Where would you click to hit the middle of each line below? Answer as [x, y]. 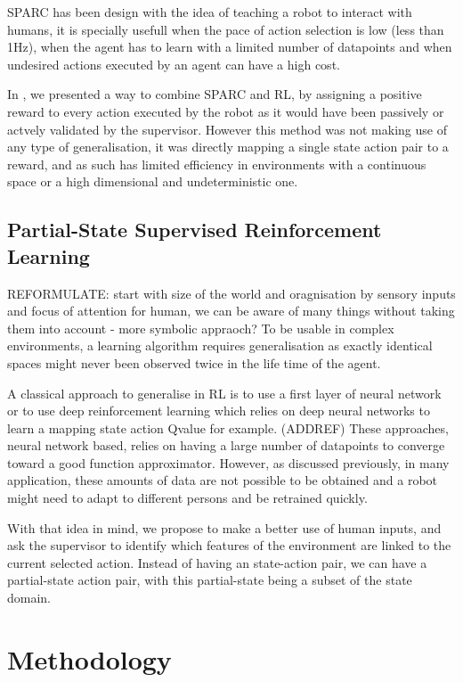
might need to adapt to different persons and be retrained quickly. [187, 498]
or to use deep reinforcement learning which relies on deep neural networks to [219, 411]
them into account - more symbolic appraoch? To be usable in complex [201, 328]
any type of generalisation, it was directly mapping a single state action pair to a [228, 147]
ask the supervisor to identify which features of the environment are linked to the [229, 545]
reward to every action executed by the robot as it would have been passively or [226, 111]
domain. [29, 598]
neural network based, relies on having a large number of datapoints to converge [226, 445]
